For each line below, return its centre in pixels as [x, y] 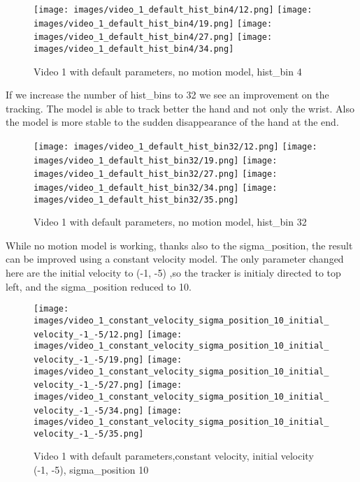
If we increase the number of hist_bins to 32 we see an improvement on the [167, 95]
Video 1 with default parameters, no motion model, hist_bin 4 [168, 71]
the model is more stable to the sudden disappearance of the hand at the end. [172, 122]
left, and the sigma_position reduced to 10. [99, 286]
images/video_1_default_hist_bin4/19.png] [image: [153, 23]
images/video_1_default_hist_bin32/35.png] [136, 199]
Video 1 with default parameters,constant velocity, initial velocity [174, 456]
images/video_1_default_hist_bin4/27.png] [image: [153, 37]
